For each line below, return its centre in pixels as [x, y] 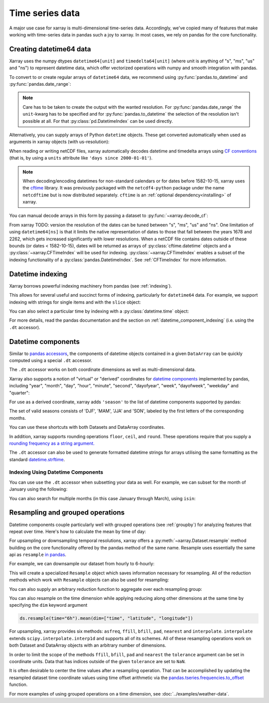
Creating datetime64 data [50, 49]
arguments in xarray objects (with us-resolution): [59, 142]
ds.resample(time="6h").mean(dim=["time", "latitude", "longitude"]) [106, 618]
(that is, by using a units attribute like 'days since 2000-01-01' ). [81, 158]
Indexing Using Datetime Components [56, 472]
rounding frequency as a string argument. [52, 443]
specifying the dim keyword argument [48, 605]
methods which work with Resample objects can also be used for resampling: [89, 580]
